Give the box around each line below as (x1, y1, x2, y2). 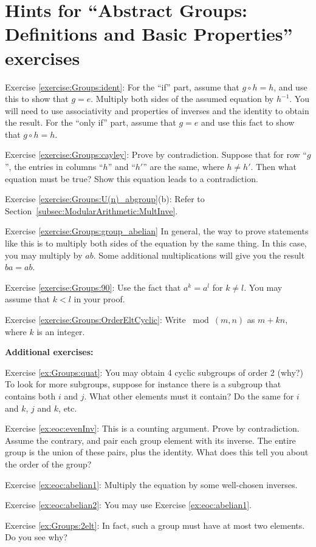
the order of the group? (5, 457, 92, 470)
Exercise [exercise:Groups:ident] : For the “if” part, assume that (5, 80, 239, 93)
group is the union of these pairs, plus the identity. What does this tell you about (5, 446, 309, 458)
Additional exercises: (5, 345, 94, 358)
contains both (5, 389, 56, 402)
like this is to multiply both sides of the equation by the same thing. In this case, (5, 237, 307, 250)
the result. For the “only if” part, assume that (5, 116, 176, 129)
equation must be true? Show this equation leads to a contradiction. (5, 172, 258, 185)
